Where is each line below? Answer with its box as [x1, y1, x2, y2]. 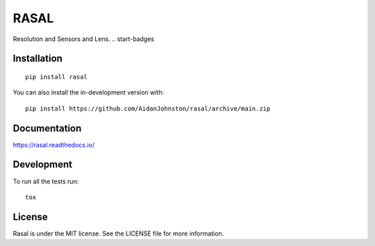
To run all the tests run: [12, 177, 79, 186]
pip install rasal [25, 73, 88, 81]
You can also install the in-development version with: [12, 88, 165, 97]
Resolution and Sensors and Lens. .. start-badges [12, 35, 155, 43]
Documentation [12, 122, 82, 134]
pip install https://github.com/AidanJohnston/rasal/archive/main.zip [25, 104, 271, 113]
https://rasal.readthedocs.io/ [12, 140, 95, 149]
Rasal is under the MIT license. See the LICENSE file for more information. [12, 229, 224, 238]
